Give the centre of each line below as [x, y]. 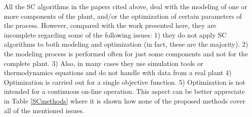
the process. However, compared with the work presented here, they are [110, 25]
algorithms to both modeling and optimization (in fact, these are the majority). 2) [126, 44]
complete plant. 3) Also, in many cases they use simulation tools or [104, 63]
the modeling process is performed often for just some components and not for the [126, 53]
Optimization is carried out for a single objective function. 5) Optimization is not [125, 82]
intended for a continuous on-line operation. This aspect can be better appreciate [125, 91]
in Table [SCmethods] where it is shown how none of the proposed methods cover [125, 100]
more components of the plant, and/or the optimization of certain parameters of [123, 16]
